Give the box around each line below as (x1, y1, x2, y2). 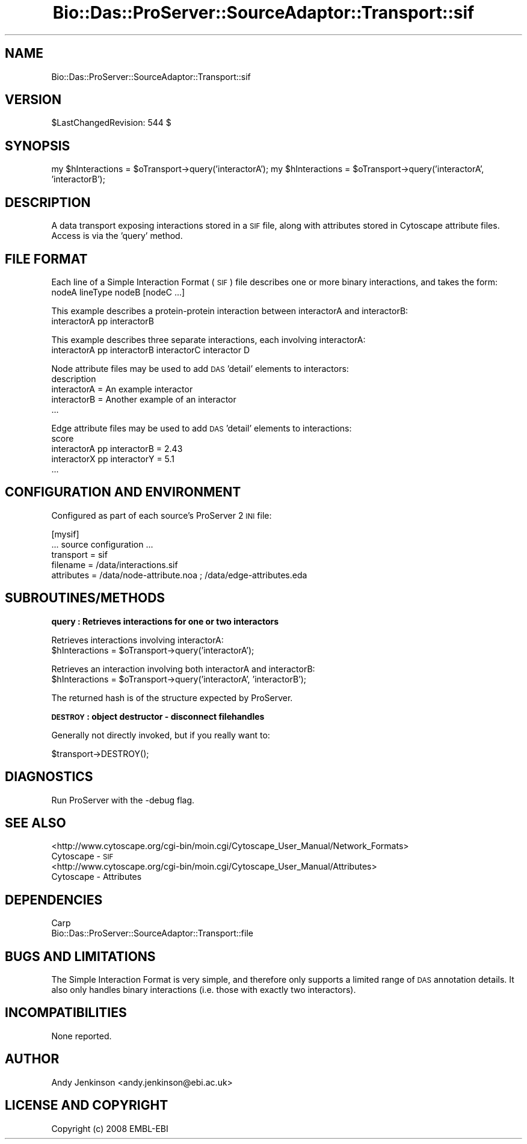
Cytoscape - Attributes (51, 871, 142, 882)
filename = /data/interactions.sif (51, 559, 178, 570)
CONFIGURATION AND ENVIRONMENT (5, 484, 241, 500)
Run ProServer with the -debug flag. (51, 794, 195, 805)
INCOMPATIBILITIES (5, 1005, 127, 1021)
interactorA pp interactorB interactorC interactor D (51, 344, 250, 355)
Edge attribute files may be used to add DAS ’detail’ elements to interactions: (51, 422, 352, 433)
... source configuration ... (51, 539, 153, 549)
